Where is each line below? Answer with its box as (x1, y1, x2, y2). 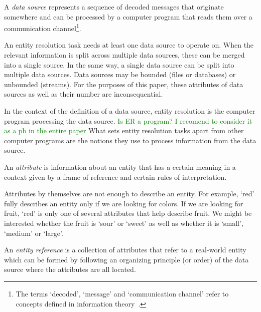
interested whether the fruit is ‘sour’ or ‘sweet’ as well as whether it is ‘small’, (4, 217, 243, 228)
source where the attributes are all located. (4, 264, 136, 274)
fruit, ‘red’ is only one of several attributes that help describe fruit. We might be (4, 208, 252, 218)
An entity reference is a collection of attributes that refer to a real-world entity (4, 244, 246, 255)
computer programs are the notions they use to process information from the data (4, 135, 256, 145)
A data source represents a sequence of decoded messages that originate (4, 2, 224, 12)
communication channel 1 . (4, 22, 81, 33)
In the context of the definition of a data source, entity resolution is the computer (4, 106, 255, 116)
